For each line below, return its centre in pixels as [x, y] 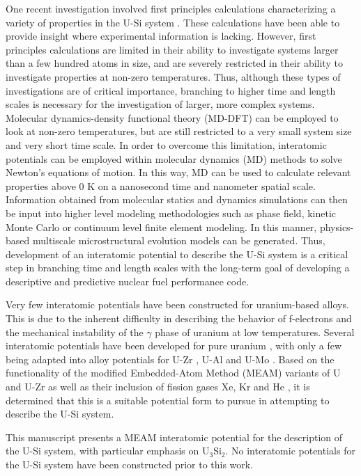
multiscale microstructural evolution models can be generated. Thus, [179, 240]
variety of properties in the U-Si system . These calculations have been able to [173, 22]
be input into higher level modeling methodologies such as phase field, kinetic [171, 213]
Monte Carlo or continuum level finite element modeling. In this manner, [161, 227]
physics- [337, 227]
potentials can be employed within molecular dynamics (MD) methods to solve [174, 158]
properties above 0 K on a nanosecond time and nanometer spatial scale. [161, 185]
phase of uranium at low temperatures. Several [255, 332]
